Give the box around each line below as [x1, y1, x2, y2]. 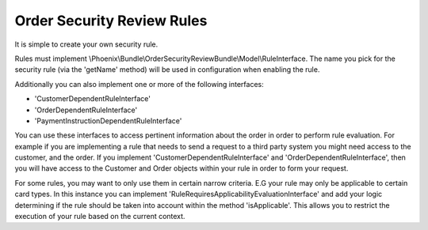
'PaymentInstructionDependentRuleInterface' [34, 115, 182, 126]
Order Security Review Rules [14, 12, 208, 29]
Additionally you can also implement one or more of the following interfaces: [14, 79, 265, 89]
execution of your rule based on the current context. [14, 212, 185, 221]
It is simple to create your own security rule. [14, 40, 159, 49]
